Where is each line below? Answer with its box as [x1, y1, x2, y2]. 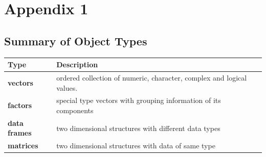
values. [56, 82, 78, 93]
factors [8, 100, 32, 111]
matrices [8, 140, 38, 151]
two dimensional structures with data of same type [56, 140, 215, 151]
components [56, 104, 94, 115]
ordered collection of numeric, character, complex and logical [56, 72, 247, 83]
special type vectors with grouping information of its [56, 95, 221, 106]
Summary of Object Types [4, 33, 147, 48]
